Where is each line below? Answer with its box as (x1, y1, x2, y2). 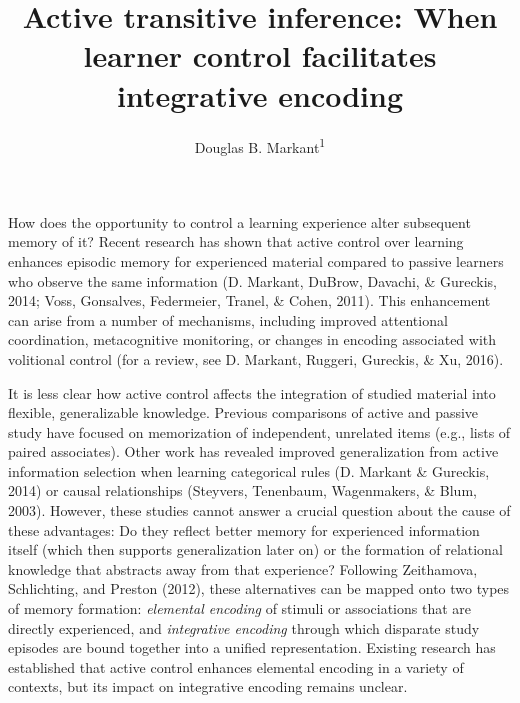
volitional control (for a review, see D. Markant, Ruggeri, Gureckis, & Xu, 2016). (8, 348, 504, 369)
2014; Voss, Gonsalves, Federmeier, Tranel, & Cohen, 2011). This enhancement (8, 290, 491, 311)
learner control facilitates (83, 35, 437, 76)
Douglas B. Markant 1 (194, 133, 326, 157)
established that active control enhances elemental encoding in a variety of (8, 656, 464, 677)
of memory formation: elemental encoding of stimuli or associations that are (8, 598, 471, 619)
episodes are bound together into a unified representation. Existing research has (8, 637, 496, 658)
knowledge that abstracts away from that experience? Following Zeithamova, (8, 558, 478, 579)
